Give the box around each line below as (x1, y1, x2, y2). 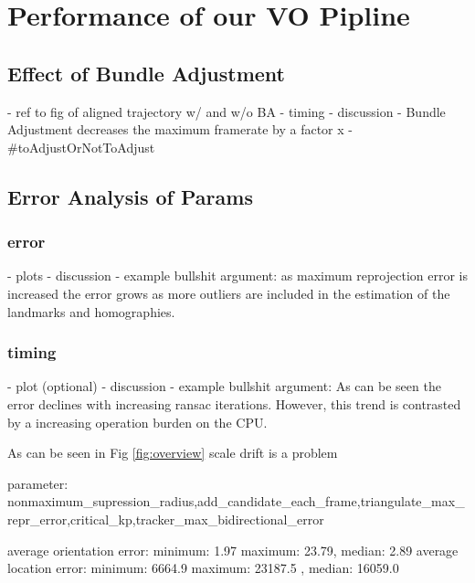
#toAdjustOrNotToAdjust (7, 137, 155, 156)
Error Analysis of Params (7, 182, 253, 210)
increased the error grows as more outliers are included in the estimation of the (7, 283, 450, 302)
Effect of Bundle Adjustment (7, 58, 285, 87)
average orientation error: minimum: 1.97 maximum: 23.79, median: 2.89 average (7, 540, 459, 559)
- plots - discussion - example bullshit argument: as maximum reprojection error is (7, 266, 468, 285)
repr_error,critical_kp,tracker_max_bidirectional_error (7, 509, 324, 528)
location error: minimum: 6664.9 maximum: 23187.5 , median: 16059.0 (7, 558, 399, 578)
